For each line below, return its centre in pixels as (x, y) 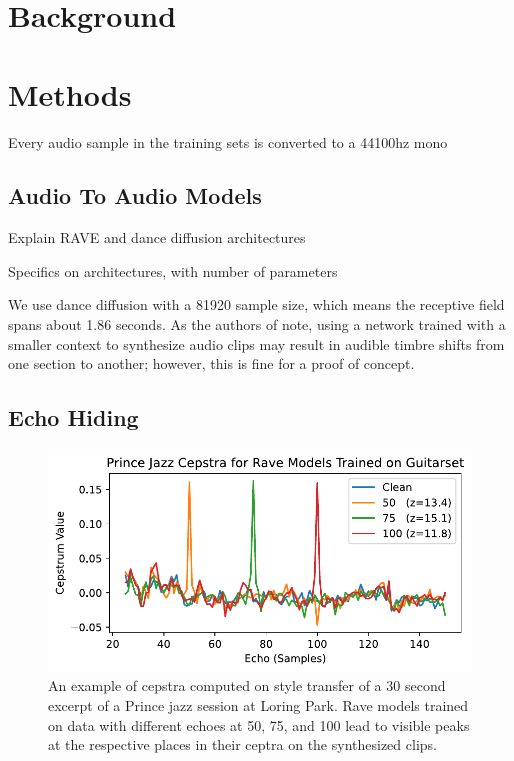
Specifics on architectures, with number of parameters (173, 270)
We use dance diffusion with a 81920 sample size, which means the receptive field (256, 304)
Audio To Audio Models (135, 195)
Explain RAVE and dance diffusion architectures (157, 237)
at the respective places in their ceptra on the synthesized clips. (242, 744)
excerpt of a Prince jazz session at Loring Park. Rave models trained (258, 705)
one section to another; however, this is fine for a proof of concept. (211, 363)
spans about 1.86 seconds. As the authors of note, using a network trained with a (257, 324)
